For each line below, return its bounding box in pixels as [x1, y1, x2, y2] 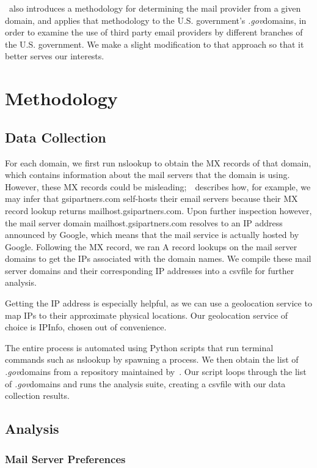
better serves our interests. [5, 50, 104, 62]
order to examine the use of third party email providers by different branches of [5, 26, 303, 39]
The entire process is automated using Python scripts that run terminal [5, 341, 274, 354]
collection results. [5, 389, 70, 402]
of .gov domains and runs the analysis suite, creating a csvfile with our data [5, 377, 286, 390]
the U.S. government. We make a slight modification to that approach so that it [5, 37, 304, 50]
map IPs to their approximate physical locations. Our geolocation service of [5, 308, 288, 321]
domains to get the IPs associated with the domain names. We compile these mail [5, 252, 312, 265]
